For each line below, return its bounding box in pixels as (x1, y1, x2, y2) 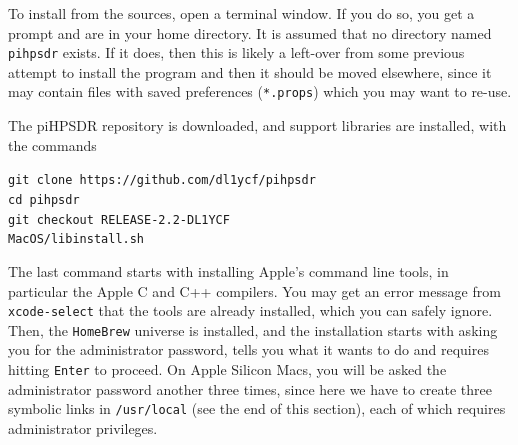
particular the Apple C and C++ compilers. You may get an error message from (8, 280, 501, 301)
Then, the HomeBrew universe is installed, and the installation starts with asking (8, 319, 498, 340)
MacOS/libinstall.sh (8, 232, 145, 247)
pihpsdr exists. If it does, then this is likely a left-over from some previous (8, 42, 465, 63)
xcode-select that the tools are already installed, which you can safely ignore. (8, 300, 493, 321)
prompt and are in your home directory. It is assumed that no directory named (8, 22, 492, 43)
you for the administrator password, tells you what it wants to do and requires (8, 339, 489, 360)
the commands (8, 134, 97, 155)
